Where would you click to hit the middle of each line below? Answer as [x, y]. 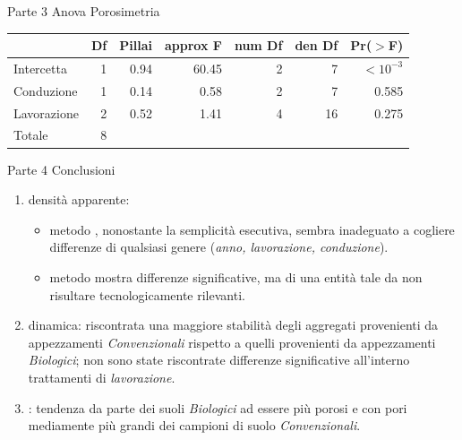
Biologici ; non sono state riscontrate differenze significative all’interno [219, 360]
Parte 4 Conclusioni [61, 169]
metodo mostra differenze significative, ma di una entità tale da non [236, 276]
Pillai [136, 45]
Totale [31, 135]
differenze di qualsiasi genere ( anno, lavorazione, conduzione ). [219, 247]
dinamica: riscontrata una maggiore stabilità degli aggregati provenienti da [233, 325]
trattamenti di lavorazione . [102, 377]
